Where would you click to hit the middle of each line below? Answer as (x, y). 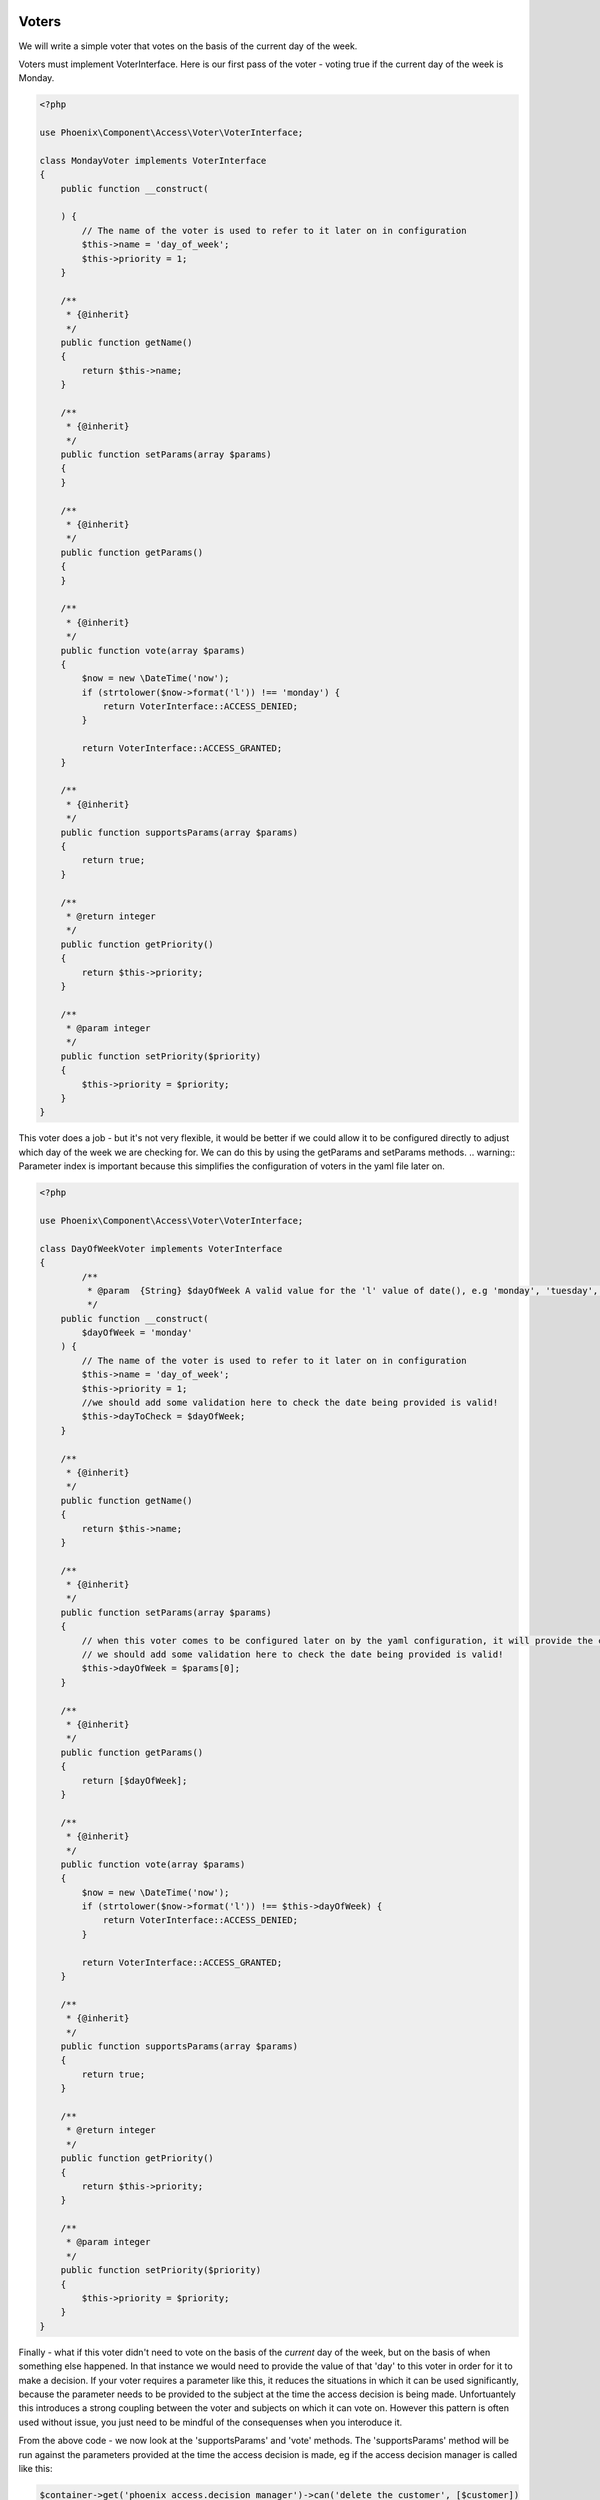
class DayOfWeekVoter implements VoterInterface (161, 1248)
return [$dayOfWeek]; (134, 1780)
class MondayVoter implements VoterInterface (153, 160)
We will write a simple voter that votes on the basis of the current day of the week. (188, 46)
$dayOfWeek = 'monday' (137, 1333)
